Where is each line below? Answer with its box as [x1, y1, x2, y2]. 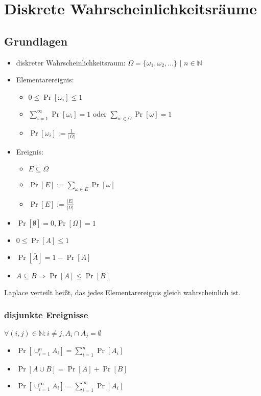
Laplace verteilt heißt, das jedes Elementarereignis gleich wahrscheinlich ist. [4, 287, 241, 297]
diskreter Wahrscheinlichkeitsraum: [16, 57, 126, 68]
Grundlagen [4, 33, 68, 49]
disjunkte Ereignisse [4, 309, 88, 321]
